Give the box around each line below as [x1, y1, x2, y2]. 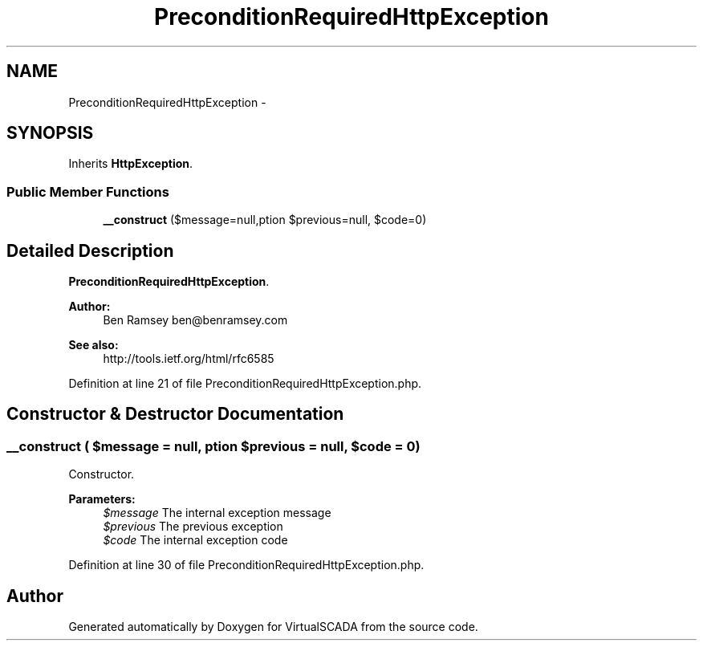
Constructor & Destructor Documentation [6, 404, 344, 425]
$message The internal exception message [103, 506, 331, 520]
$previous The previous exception [103, 519, 283, 534]
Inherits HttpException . [68, 157, 193, 171]
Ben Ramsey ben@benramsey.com [103, 313, 288, 328]
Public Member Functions [6, 183, 169, 200]
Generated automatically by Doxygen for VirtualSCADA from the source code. [68, 620, 478, 634]
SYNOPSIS [6, 123, 94, 144]
